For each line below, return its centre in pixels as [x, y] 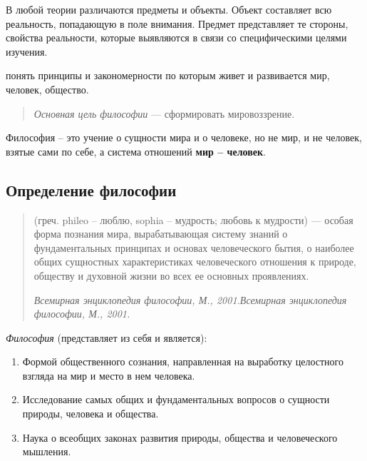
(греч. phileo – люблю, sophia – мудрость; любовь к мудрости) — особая [193, 219]
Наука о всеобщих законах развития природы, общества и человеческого [180, 437]
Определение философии [91, 189]
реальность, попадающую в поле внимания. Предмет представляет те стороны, [177, 23]
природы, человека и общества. [91, 414]
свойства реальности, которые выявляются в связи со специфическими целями [176, 37]
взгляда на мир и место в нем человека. [109, 375]
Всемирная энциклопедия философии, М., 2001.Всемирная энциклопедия [190, 299]
